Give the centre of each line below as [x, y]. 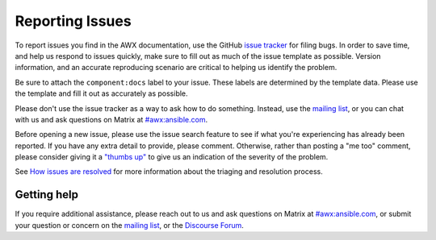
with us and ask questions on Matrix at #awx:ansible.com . [111, 119]
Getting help [46, 194]
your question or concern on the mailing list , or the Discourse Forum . [129, 225]
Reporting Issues [73, 21]
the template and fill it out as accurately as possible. [102, 93]
